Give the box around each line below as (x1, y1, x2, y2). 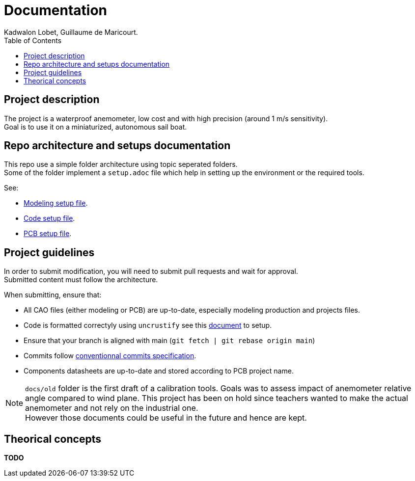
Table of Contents (4, 36, 62, 45)
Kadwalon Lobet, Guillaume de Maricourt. (4, 27, 138, 36)
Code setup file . (24, 214, 75, 223)
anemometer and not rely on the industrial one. (25, 403, 198, 413)
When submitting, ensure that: (4, 291, 102, 299)
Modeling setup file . (24, 199, 88, 208)
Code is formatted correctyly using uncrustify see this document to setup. (24, 321, 272, 330)
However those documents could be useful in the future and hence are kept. (25, 413, 307, 423)
